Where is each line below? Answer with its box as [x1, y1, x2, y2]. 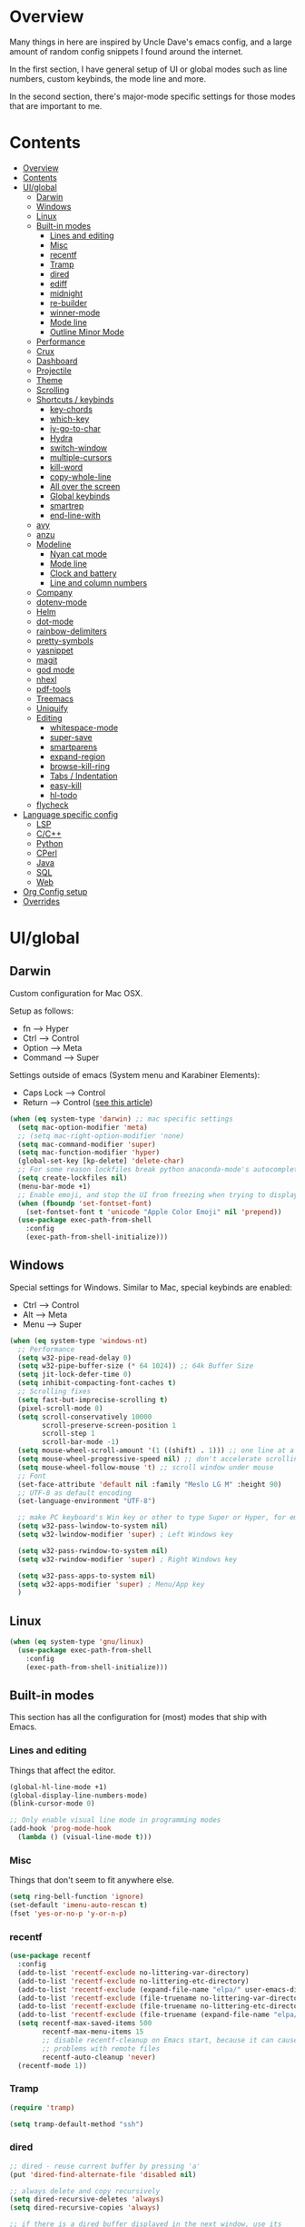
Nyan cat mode [49, 548, 107, 559]
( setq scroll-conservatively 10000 [17, 1412, 152, 1421]
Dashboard [35, 355, 78, 366]
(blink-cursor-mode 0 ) [9, 1799, 95, 1808]
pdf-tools [35, 683, 71, 694]
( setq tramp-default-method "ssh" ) [9, 2119, 144, 2129]
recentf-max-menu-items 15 [42, 2027, 144, 2036]
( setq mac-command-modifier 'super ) [17, 1140, 156, 1149]
